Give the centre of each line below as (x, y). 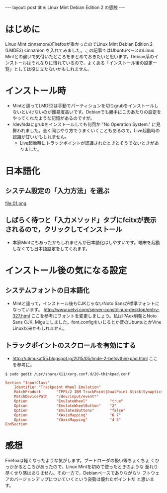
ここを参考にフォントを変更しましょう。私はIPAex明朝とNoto (94, 316)
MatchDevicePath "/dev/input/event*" (56, 396)
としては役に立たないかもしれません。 (53, 69)
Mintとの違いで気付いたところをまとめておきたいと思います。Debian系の (80, 56)
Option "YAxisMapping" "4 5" (68, 420)
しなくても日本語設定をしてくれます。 (51, 248)
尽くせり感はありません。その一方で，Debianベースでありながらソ (73, 473)
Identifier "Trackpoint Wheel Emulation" (57, 387)
